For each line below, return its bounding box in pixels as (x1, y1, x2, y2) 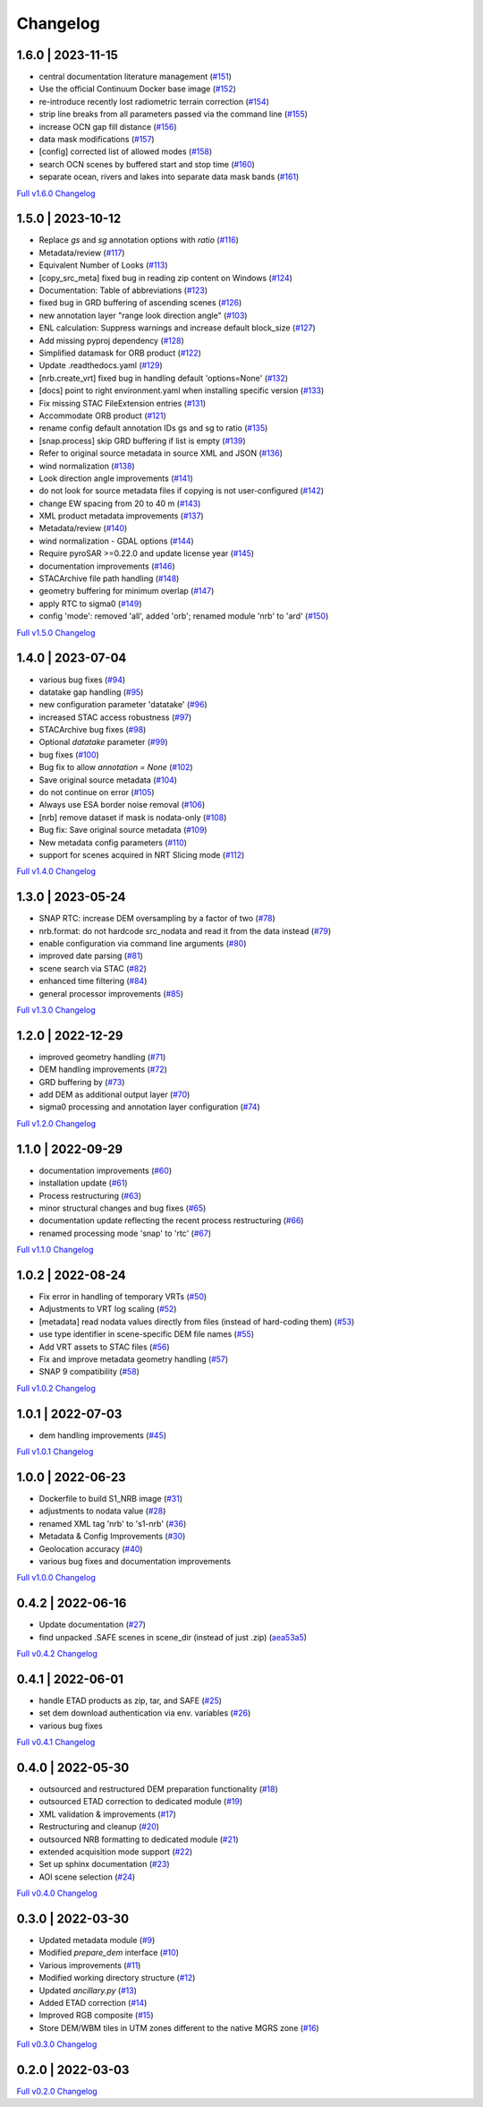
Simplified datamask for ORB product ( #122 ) (38, 347, 201, 358)
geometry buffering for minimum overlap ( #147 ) (38, 586, 215, 596)
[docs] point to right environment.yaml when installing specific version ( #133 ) (38, 385, 325, 396)
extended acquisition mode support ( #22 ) (38, 1846, 193, 1857)
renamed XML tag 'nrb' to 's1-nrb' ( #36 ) (38, 1518, 187, 1529)
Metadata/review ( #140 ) (38, 523, 128, 534)
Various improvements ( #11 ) (38, 1959, 141, 1970)
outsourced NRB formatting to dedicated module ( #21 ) (38, 1834, 239, 1845)
